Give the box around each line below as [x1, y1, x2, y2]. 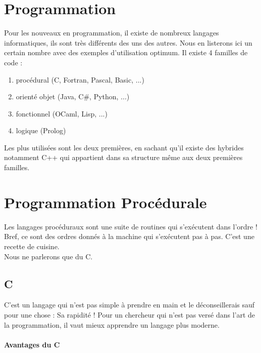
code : [4, 57, 23, 67]
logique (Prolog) [16, 125, 66, 136]
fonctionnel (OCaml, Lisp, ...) [16, 108, 108, 119]
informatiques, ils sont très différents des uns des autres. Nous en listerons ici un [4, 37, 252, 48]
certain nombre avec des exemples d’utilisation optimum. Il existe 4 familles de [4, 47, 248, 58]
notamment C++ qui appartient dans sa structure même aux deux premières [4, 152, 243, 163]
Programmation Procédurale [4, 191, 207, 212]
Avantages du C [4, 339, 60, 349]
